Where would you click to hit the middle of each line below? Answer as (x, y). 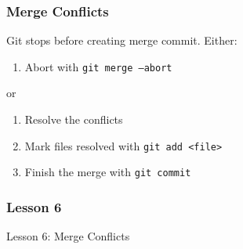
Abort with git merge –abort (98, 66)
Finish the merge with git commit (108, 172)
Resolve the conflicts (74, 119)
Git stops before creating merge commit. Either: (122, 40)
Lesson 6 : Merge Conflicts (68, 236)
